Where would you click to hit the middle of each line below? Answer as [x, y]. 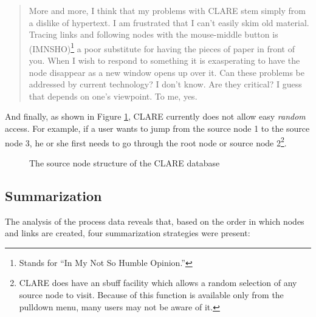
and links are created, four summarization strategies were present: [128, 233]
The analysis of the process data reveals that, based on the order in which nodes [155, 221]
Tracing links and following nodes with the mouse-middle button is [153, 34]
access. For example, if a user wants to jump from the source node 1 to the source [157, 128]
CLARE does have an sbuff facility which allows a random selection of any [158, 283]
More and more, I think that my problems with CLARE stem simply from [167, 10]
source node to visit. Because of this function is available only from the [151, 295]
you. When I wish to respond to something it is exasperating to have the [164, 60]
